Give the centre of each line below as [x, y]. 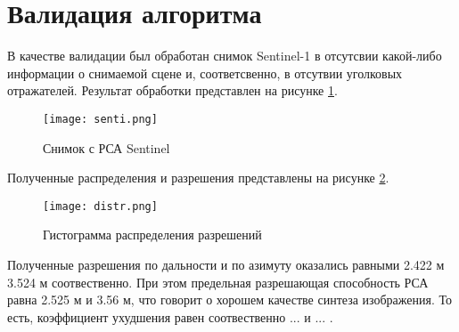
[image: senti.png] [100, 119]
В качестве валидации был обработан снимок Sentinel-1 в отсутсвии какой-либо [225, 56]
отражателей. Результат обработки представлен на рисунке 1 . [172, 90]
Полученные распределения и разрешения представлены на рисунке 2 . [198, 178]
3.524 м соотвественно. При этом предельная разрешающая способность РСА [218, 282]
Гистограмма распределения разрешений [152, 235]
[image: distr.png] [100, 206]
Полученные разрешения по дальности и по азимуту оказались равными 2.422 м [226, 264]
